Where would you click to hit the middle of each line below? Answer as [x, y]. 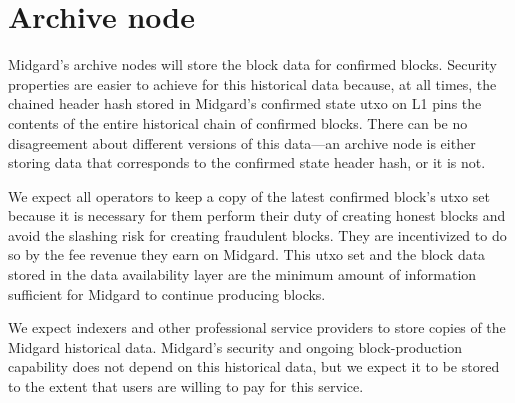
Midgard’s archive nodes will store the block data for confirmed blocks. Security [253, 64]
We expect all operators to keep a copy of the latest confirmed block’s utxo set [249, 195]
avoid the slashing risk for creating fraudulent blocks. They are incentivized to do [257, 234]
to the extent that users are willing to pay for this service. [186, 386]
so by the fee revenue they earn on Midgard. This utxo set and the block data [247, 254]
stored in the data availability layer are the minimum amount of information [242, 274]
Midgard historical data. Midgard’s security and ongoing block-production [235, 346]
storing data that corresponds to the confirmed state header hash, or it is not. [247, 162]
